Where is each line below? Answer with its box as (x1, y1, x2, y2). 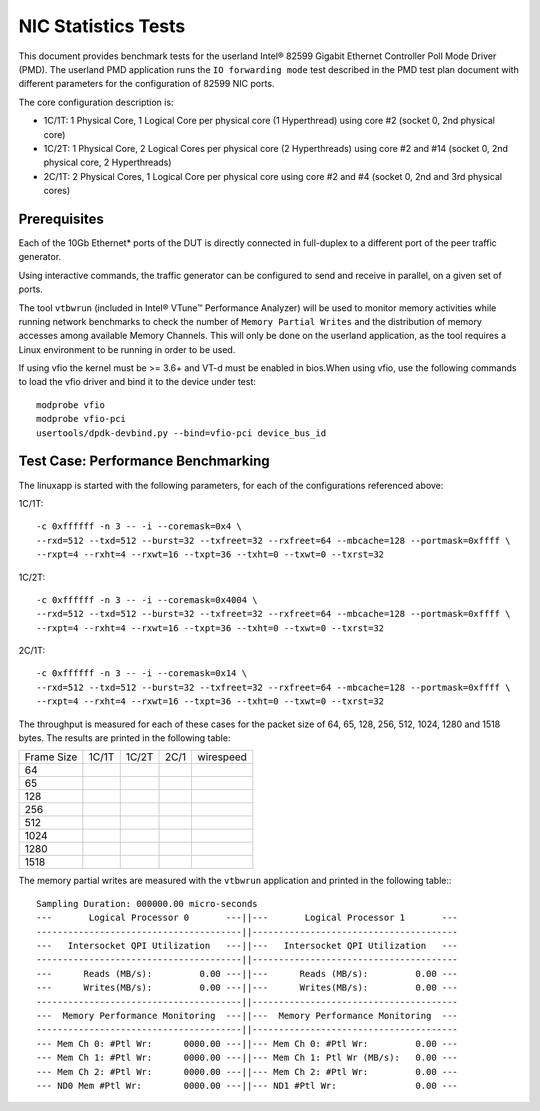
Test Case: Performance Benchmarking (18, 453, 270, 470)
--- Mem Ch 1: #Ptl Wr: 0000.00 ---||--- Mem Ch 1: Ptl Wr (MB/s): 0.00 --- (36, 1052, 459, 1064)
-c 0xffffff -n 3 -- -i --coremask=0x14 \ (36, 668, 248, 679)
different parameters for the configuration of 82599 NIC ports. (18, 78, 275, 90)
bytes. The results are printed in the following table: (18, 732, 231, 744)
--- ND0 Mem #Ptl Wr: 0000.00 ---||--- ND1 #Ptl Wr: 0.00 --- (36, 1080, 459, 1091)
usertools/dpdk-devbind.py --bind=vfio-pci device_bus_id (36, 427, 327, 439)
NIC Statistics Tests (18, 15, 186, 37)
